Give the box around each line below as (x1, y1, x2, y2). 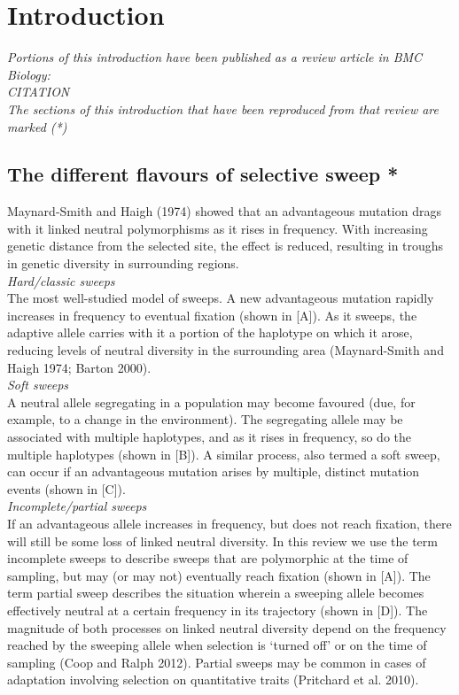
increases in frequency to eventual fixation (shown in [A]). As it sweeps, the (7, 305, 417, 324)
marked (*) (7, 117, 67, 135)
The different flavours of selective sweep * (7, 160, 399, 188)
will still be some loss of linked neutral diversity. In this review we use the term (7, 531, 438, 550)
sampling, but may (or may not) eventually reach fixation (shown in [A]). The (7, 566, 431, 584)
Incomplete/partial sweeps (7, 497, 147, 515)
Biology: (7, 65, 51, 83)
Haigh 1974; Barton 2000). (7, 358, 152, 376)
